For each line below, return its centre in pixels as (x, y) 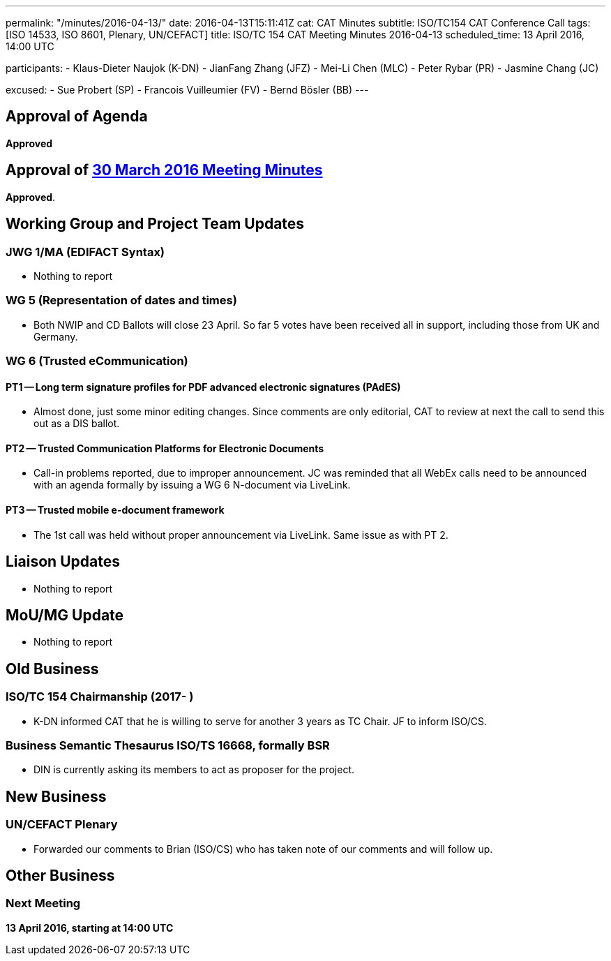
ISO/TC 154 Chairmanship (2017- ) (100, 697)
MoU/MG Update (65, 615)
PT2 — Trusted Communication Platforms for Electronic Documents (165, 448)
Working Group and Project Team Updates (155, 224)
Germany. (56, 336)
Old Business (52, 669)
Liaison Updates (63, 562)
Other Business (60, 875)
